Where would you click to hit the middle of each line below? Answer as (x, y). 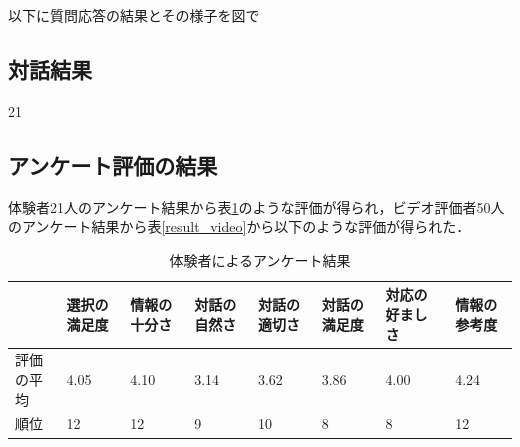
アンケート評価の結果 (113, 164)
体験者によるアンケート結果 (260, 259)
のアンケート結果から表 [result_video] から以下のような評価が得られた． (239, 226)
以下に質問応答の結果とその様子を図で (134, 15)
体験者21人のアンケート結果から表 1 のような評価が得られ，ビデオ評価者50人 (256, 206)
